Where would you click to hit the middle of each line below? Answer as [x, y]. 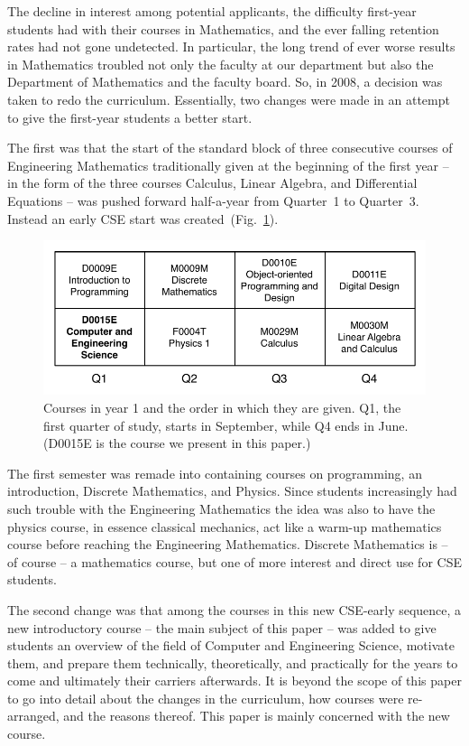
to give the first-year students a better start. [130, 117]
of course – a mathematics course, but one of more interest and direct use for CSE [234, 561]
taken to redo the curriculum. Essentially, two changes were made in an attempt [229, 99]
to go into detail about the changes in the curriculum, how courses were [206, 698]
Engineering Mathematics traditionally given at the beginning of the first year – [228, 165]
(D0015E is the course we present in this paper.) [177, 443]
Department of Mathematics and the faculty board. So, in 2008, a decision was [225, 82]
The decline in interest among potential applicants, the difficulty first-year [212, 11]
